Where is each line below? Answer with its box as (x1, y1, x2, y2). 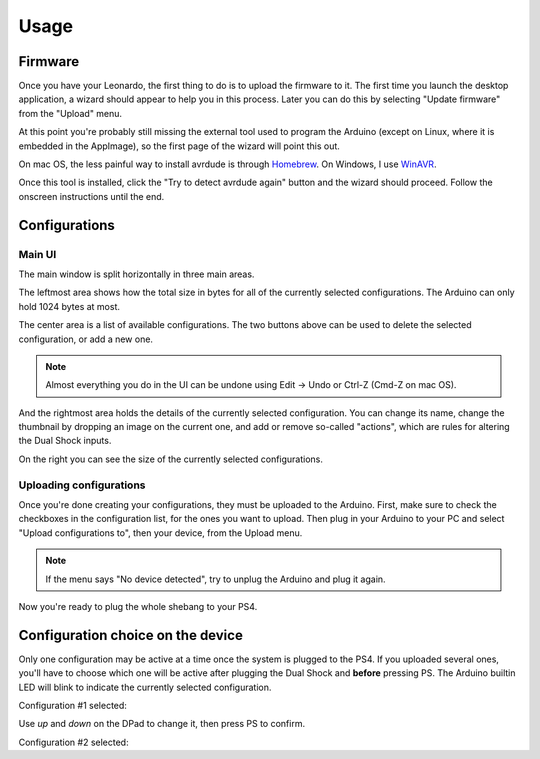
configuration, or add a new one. (18, 333, 154, 345)
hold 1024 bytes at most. (18, 300, 120, 312)
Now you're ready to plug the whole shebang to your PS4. (18, 600, 258, 612)
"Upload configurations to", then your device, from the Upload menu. (18, 526, 303, 539)
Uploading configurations (18, 478, 146, 492)
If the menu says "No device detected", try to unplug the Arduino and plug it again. (45, 573, 386, 585)
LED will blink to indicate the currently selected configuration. (18, 681, 272, 693)
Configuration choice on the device (18, 626, 244, 644)
